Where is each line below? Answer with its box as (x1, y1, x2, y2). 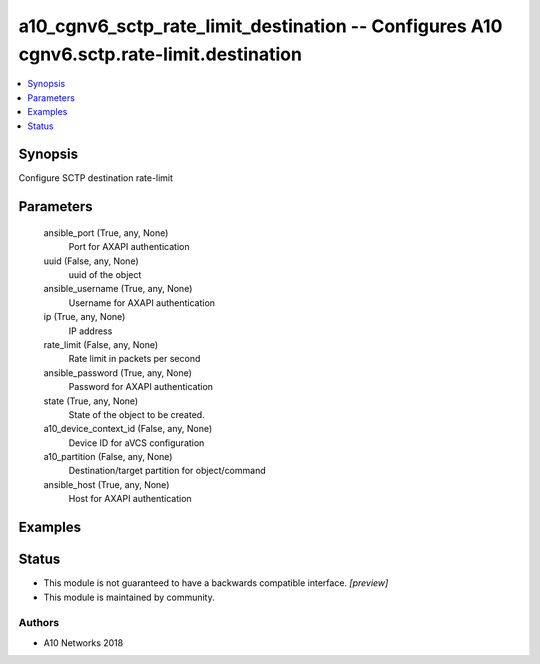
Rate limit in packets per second (68, 353, 201, 365)
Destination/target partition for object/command (68, 465, 266, 477)
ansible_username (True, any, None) (43, 283, 193, 295)
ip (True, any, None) (43, 311, 126, 323)
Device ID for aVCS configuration (68, 436, 205, 449)
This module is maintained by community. (43, 591, 215, 603)
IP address (68, 325, 113, 337)
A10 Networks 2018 (43, 636, 124, 649)
